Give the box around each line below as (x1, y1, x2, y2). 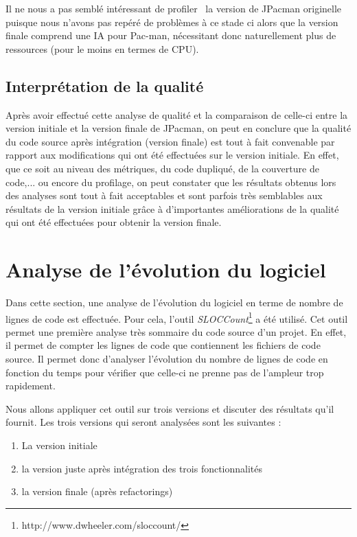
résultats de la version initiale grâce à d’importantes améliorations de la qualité (5, 201, 339, 216)
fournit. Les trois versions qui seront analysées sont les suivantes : (5, 415, 281, 429)
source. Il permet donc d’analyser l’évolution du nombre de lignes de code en (5, 352, 328, 366)
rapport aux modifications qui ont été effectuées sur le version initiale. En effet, (5, 148, 339, 162)
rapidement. (5, 378, 56, 393)
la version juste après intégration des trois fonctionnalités (21, 461, 263, 475)
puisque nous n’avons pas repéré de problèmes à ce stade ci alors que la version (5, 14, 338, 29)
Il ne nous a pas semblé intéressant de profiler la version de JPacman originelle (5, 1, 342, 15)
